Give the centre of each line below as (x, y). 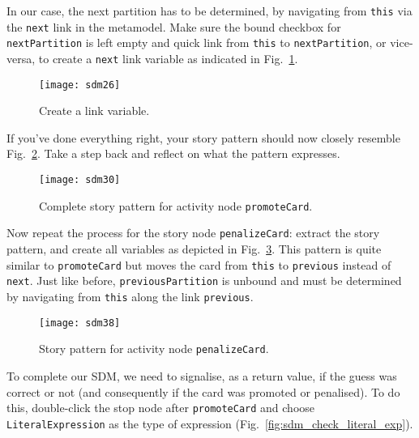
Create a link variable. (94, 111)
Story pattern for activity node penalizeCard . (154, 349)
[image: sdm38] (80, 323)
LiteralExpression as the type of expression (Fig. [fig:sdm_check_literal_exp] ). (210, 423)
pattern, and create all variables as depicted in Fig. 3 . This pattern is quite (194, 249)
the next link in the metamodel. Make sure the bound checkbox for (174, 26)
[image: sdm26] (80, 85)
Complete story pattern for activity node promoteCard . (176, 205)
